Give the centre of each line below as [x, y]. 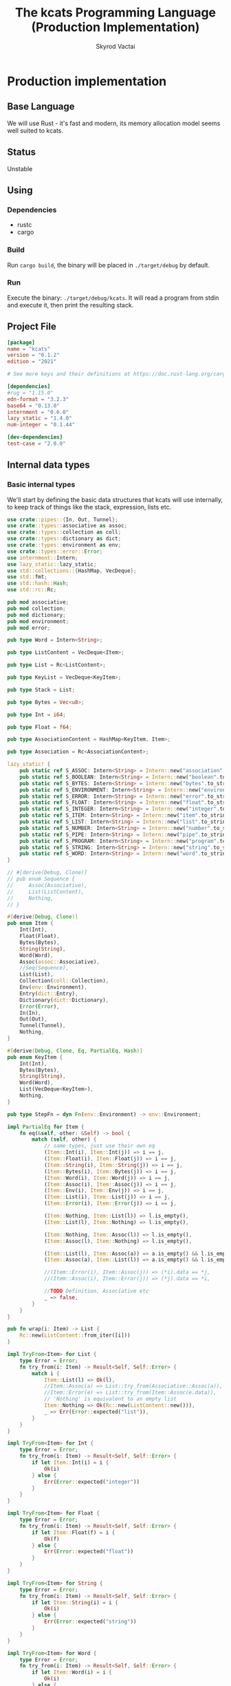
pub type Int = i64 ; [37, 714]
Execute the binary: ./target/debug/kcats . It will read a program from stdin [113, 298]
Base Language [41, 107]
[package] [21, 342]
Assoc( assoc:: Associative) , [59, 962]
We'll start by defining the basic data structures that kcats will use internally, [115, 499]
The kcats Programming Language [115, 13]
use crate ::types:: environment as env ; [64, 545]
